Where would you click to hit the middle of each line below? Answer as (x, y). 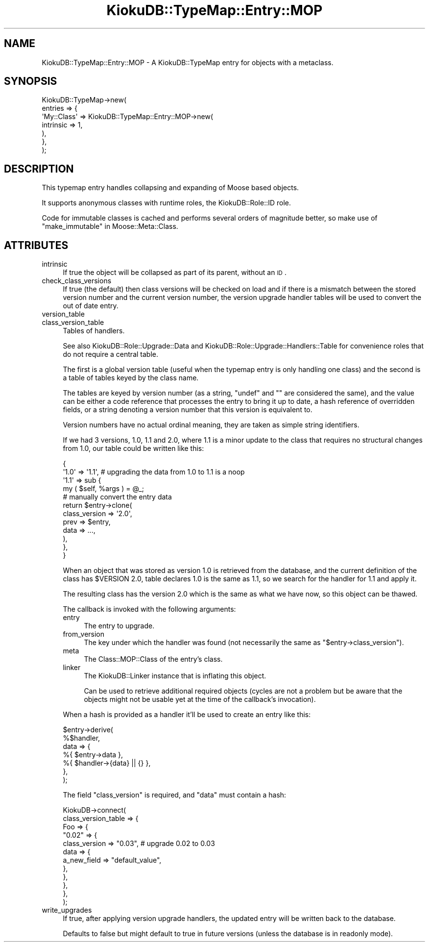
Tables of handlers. (94, 331)
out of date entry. (91, 306)
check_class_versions (77, 281)
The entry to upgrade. (119, 626)
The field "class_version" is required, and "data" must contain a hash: (175, 795)
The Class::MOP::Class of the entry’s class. (153, 659)
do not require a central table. (110, 354)
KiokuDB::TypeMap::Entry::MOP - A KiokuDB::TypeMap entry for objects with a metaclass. (188, 62)
